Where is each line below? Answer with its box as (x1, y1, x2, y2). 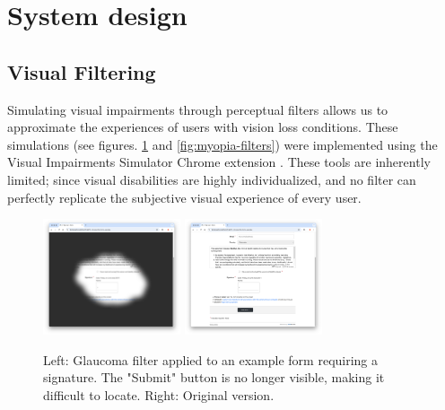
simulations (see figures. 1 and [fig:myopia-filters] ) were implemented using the (7, 135, 438, 153)
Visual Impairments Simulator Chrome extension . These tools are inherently (7, 153, 431, 171)
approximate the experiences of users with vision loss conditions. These (7, 118, 398, 136)
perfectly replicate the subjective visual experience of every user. (7, 188, 362, 206)
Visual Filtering (7, 57, 156, 85)
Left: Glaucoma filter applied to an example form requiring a (43, 350, 379, 369)
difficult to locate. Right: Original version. (43, 385, 275, 404)
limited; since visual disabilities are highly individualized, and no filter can (7, 170, 416, 188)
